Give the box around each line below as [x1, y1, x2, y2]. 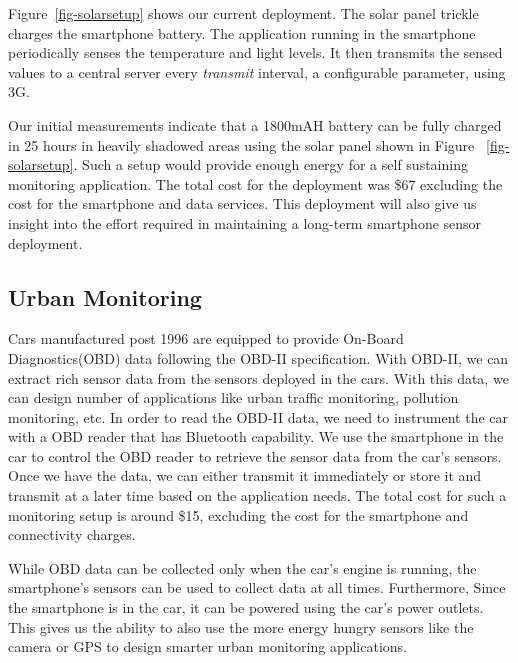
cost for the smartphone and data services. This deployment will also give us [8, 193, 477, 214]
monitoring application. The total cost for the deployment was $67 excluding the [8, 173, 503, 194]
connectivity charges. [8, 524, 136, 545]
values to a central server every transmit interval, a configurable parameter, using [8, 61, 506, 82]
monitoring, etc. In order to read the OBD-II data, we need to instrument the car [8, 406, 509, 427]
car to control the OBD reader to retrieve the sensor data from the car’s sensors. [8, 445, 502, 466]
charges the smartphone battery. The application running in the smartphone [8, 22, 476, 43]
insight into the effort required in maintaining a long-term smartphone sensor [8, 212, 482, 233]
